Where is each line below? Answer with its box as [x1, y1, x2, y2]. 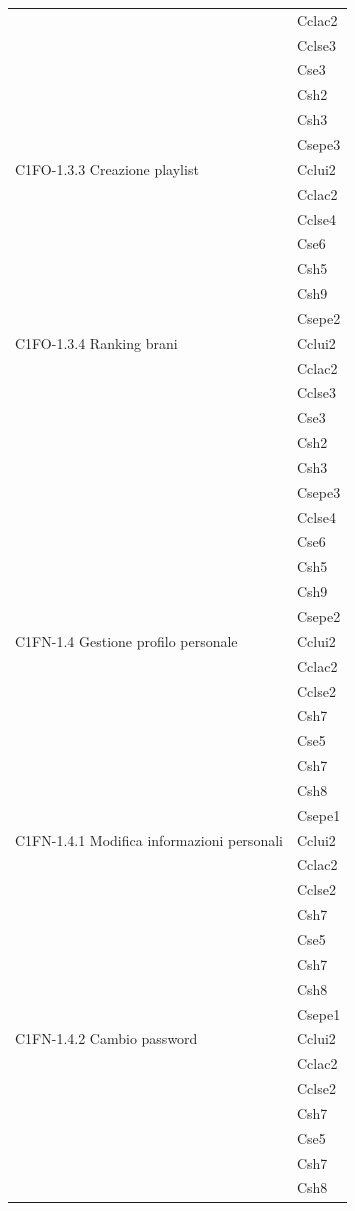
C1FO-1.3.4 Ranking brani [15, 332, 178, 353]
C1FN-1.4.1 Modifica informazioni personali [15, 829, 283, 850]
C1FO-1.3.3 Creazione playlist [15, 158, 199, 179]
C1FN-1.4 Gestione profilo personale [15, 630, 238, 651]
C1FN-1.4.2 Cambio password [15, 1028, 198, 1049]
